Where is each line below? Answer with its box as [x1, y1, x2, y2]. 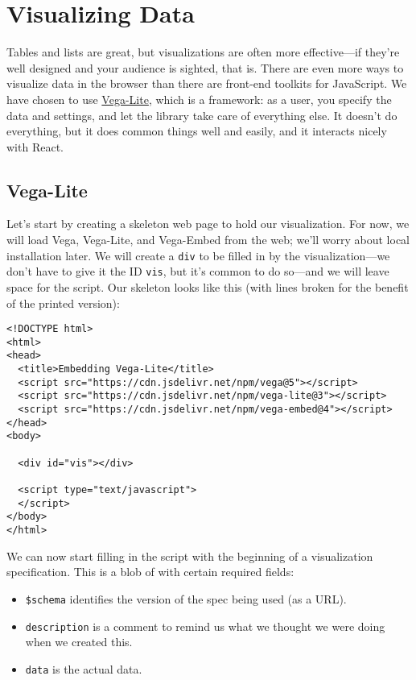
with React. [6, 138, 64, 155]
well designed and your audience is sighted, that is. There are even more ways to [6, 59, 404, 76]
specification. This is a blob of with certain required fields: [6, 563, 294, 580]
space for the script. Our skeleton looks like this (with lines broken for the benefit [6, 278, 409, 295]
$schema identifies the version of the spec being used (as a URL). [25, 590, 347, 607]
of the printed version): [6, 294, 120, 311]
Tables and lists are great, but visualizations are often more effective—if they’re [6, 44, 400, 60]
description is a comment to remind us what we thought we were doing [25, 617, 385, 634]
